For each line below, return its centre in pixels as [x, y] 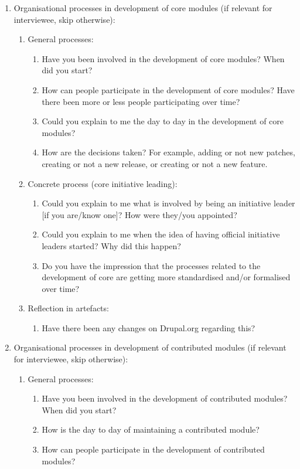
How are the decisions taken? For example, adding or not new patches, [168, 152]
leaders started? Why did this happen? [111, 245]
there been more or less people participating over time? [141, 101]
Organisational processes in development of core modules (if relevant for [143, 8]
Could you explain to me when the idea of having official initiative [161, 234]
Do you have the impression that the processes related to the [151, 265]
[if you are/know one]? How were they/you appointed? [139, 214]
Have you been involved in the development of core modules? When [163, 58]
